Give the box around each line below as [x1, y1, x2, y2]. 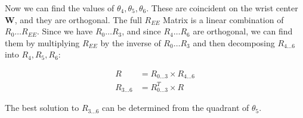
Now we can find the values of [5, 2, 115, 14]
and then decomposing [193, 36, 275, 49]
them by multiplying [5, 36, 80, 49]
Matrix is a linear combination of [163, 13, 284, 25]
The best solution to [5, 101, 79, 114]
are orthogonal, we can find [193, 25, 293, 37]
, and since [122, 25, 161, 37]
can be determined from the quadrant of [101, 101, 249, 114]
